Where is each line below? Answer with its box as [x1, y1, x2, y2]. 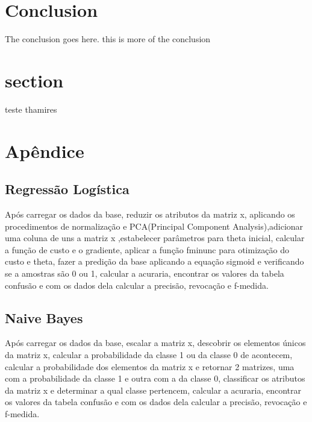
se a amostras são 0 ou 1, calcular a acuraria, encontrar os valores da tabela [5, 266, 284, 279]
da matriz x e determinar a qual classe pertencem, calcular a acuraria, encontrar [5, 383, 302, 396]
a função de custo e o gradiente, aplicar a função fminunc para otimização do [5, 243, 289, 256]
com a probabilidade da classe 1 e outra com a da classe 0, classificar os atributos [5, 372, 305, 385]
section [5, 68, 64, 92]
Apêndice [5, 138, 84, 163]
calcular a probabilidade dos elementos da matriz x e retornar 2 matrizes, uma [5, 360, 295, 373]
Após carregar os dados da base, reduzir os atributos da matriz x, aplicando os [5, 208, 295, 221]
